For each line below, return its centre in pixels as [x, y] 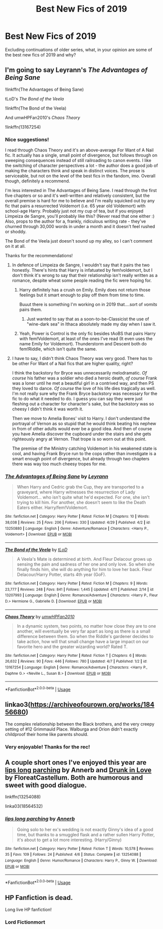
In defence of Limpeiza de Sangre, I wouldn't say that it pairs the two [81, 265]
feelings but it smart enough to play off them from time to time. [82, 295]
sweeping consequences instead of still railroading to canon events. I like [78, 161]
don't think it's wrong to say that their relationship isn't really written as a [85, 276]
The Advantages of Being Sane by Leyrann [57, 476]
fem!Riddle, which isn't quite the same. [58, 349]
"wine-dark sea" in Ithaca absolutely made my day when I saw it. [91, 324]
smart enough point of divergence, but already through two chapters [81, 459]
